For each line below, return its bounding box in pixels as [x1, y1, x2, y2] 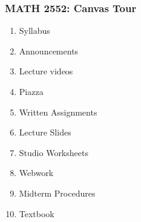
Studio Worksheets [19, 146, 88, 158]
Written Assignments [19, 105, 97, 118]
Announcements [19, 44, 79, 57]
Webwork [19, 166, 54, 179]
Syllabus [19, 24, 50, 37]
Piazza [19, 85, 44, 97]
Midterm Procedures [19, 186, 96, 199]
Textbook [19, 207, 54, 220]
